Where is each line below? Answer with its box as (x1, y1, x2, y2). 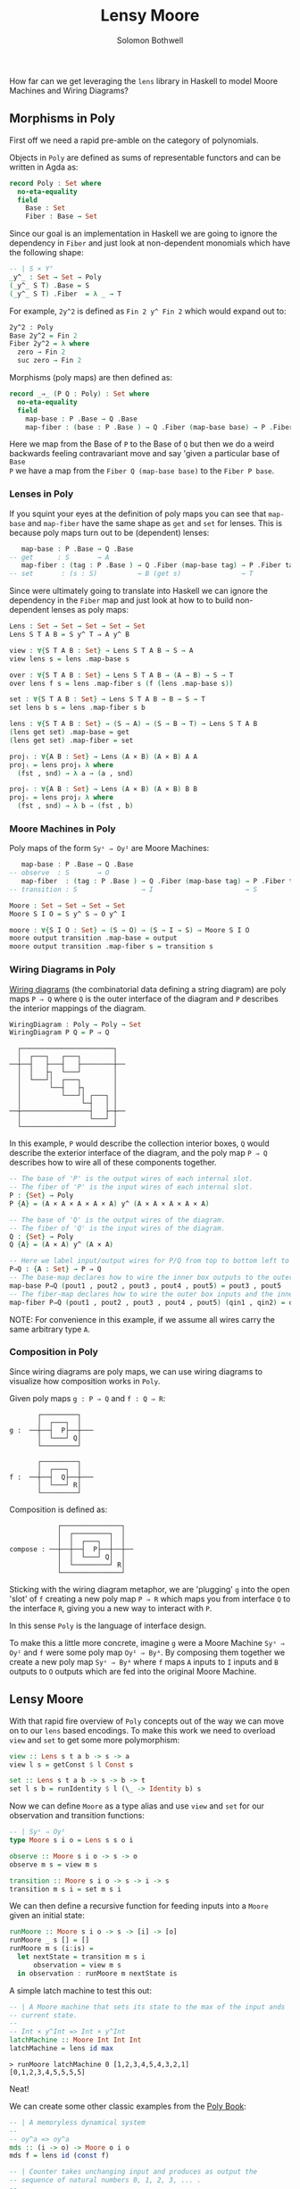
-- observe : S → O (9, 868, 110, 878)
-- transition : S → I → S (9, 885, 257, 894)
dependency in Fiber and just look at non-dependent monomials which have (9, 238, 291, 248)
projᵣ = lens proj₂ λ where (9, 793, 114, 802)
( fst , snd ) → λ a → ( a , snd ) (17, 769, 134, 778)
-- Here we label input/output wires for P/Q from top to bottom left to (9, 1257, 290, 1266)
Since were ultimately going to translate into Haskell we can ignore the (9, 586, 268, 597)
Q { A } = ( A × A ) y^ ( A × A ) (9, 1241, 114, 1249)
